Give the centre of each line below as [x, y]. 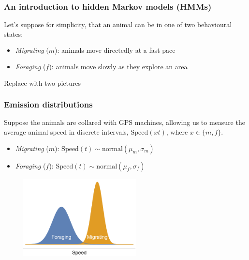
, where [177, 132]
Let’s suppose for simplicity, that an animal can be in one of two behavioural [118, 24]
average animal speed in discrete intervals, [66, 132]
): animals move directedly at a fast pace [115, 50]
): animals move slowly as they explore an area [118, 66]
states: [14, 34]
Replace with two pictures [42, 83]
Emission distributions [48, 104]
